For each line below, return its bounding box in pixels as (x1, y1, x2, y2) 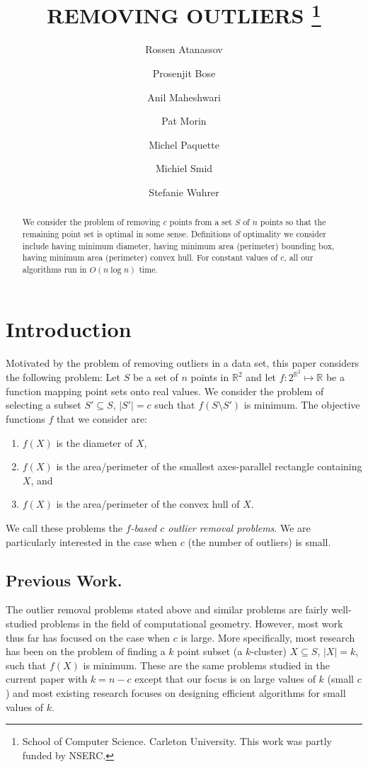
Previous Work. (6, 569, 122, 591)
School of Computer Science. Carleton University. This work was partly (22, 734, 332, 749)
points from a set (169, 216, 232, 228)
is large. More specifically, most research (180, 630, 355, 644)
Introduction (6, 314, 132, 343)
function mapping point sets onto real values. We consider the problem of (6, 383, 324, 398)
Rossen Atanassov (145, 42, 223, 57)
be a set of (132, 370, 178, 385)
